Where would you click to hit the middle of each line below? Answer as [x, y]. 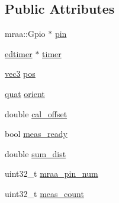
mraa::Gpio [25, 34]
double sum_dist [36, 153]
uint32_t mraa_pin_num [52, 174]
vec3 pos [20, 74]
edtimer [19, 53]
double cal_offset [36, 113]
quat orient [25, 93]
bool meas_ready [36, 134]
